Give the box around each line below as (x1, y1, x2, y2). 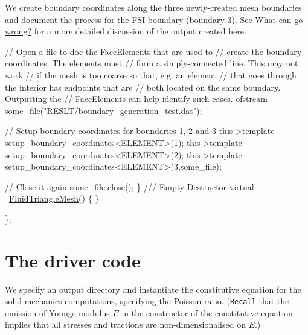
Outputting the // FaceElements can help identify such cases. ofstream (5, 92, 268, 105)
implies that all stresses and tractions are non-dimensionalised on (5, 318, 246, 331)
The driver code (5, 247, 141, 272)
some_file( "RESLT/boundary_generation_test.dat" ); (5, 104, 202, 116)
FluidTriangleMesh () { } (9, 192, 100, 205)
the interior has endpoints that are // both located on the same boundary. (5, 80, 281, 93)
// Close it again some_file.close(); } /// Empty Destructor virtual (5, 180, 254, 193)
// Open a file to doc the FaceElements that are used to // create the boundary (5, 45, 302, 57)
